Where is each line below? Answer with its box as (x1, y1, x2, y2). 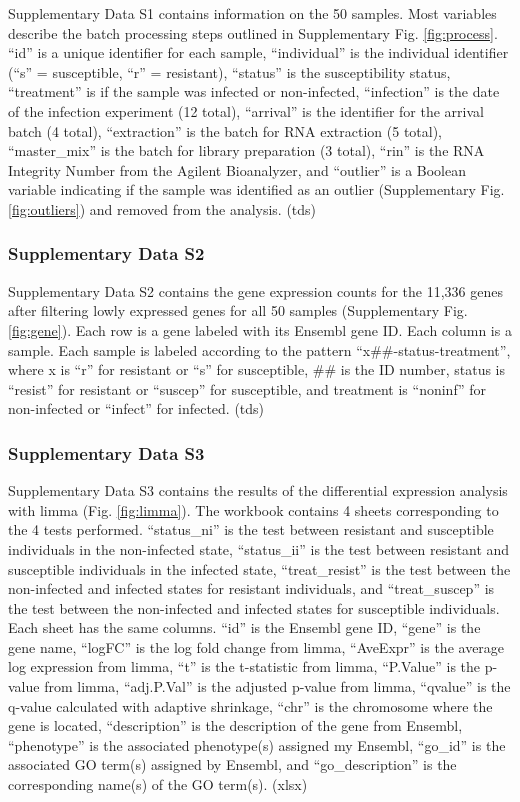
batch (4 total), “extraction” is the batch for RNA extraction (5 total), (8, 120, 442, 141)
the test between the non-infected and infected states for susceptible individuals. (8, 597, 500, 618)
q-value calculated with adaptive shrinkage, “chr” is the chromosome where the (8, 695, 493, 716)
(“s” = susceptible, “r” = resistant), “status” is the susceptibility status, (8, 61, 451, 82)
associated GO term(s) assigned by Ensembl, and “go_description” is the (8, 754, 457, 775)
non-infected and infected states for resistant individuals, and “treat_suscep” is (8, 578, 495, 599)
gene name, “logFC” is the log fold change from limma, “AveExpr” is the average (8, 636, 505, 657)
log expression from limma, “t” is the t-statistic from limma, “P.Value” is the (8, 656, 481, 677)
